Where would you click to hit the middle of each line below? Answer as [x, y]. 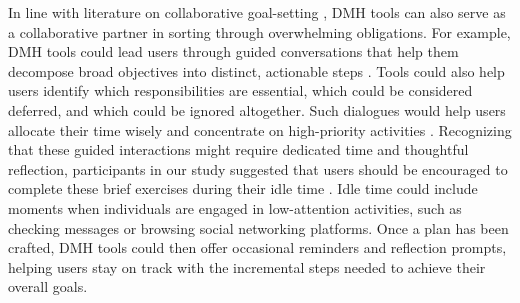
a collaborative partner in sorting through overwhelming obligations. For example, [259, 31]
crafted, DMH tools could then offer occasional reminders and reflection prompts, [257, 247]
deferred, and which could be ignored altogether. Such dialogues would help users [257, 109]
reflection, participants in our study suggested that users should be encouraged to [258, 168]
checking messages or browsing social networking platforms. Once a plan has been [258, 227]
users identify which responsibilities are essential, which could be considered [240, 90]
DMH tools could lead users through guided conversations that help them [233, 51]
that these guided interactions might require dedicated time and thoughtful [238, 149]
